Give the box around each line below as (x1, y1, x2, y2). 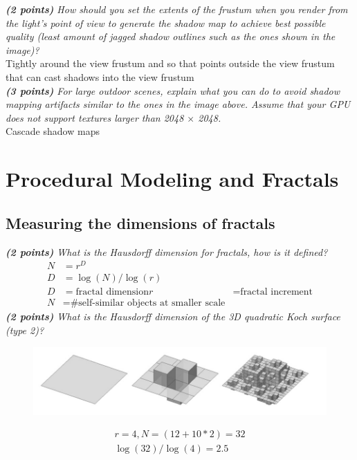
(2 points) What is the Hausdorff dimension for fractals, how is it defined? (6, 244, 328, 259)
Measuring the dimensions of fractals (6, 212, 275, 233)
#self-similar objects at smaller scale (70, 298, 226, 309)
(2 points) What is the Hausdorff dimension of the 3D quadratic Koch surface (6, 309, 340, 324)
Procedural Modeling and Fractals (6, 165, 339, 193)
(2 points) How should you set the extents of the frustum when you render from (6, 2, 348, 16)
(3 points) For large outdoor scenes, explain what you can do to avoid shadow (6, 83, 340, 98)
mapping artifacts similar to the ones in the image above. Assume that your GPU (6, 97, 351, 111)
